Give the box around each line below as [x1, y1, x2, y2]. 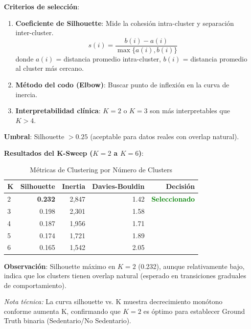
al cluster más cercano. [15, 63, 84, 73]
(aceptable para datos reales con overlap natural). [90, 131, 239, 142]
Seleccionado [151, 194, 195, 204]
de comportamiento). [4, 280, 67, 290]
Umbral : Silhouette [4, 131, 65, 142]
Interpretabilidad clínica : [15, 105, 101, 116]
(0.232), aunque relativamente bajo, [138, 261, 245, 271]
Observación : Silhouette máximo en [4, 261, 115, 271]
